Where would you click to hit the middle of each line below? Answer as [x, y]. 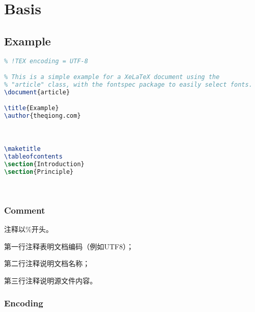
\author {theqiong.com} [43, 116]
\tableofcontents [33, 156]
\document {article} [37, 92]
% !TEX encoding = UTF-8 [46, 61]
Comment [25, 210]
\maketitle [22, 149]
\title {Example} [32, 108]
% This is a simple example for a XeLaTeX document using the [112, 77]
